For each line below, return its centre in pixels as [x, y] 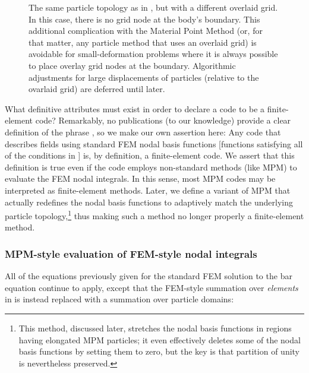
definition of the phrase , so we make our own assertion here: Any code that [143, 132]
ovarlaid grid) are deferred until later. [97, 89]
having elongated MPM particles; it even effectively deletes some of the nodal [160, 339]
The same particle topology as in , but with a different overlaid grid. [153, 7]
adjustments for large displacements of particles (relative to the [144, 77]
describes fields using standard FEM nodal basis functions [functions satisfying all [154, 143]
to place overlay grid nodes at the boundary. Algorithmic [132, 65]
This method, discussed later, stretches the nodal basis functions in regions [155, 328]
